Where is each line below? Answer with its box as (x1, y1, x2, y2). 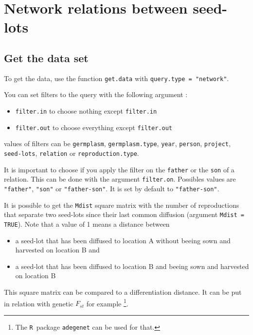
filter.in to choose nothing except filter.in (15, 106, 157, 116)
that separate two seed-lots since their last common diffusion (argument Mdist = (4, 209, 244, 219)
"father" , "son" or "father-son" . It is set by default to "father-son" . (4, 183, 219, 193)
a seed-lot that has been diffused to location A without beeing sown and (15, 235, 231, 245)
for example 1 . (86, 297, 128, 308)
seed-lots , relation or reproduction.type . (4, 148, 139, 158)
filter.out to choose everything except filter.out (15, 122, 172, 132)
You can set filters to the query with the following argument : (4, 89, 188, 100)
